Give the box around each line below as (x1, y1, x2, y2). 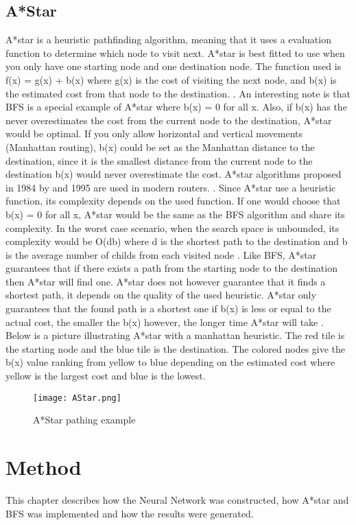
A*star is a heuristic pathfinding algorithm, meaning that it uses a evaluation (5, 32, 331, 47)
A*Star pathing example (33, 412, 136, 427)
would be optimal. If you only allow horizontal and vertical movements (5, 126, 302, 141)
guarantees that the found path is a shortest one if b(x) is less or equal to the (5, 301, 331, 316)
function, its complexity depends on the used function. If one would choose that (5, 194, 341, 208)
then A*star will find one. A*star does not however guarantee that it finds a (5, 274, 326, 288)
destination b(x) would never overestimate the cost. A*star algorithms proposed (5, 167, 342, 181)
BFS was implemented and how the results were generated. (5, 506, 254, 520)
